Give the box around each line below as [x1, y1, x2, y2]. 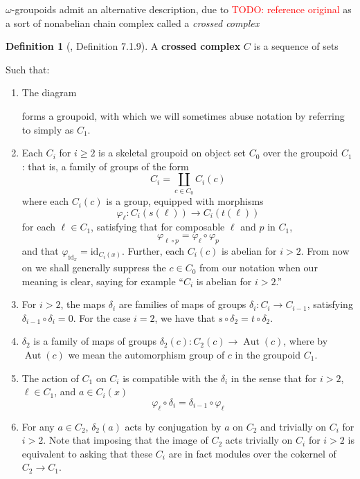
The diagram [21, 85, 77, 100]
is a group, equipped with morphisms [106, 194, 264, 208]
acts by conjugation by [125, 419, 222, 433]
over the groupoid [263, 145, 339, 160]
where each [21, 194, 69, 208]
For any [21, 419, 55, 433]
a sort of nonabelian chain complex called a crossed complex [6, 15, 260, 30]
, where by [283, 334, 328, 348]
